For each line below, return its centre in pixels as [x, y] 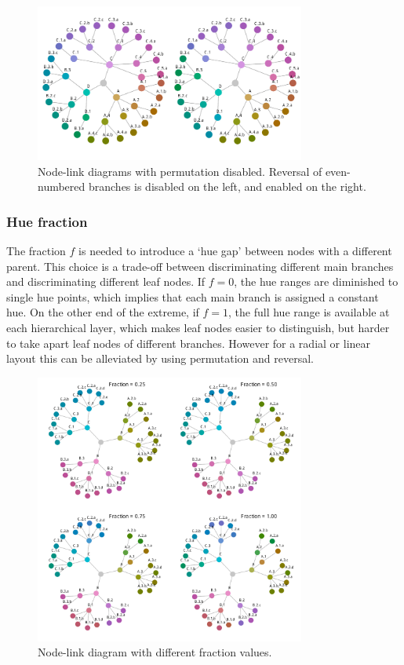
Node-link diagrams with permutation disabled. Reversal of [180, 171]
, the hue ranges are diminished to [316, 281]
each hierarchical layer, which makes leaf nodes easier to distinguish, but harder [198, 327]
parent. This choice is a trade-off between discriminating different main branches [200, 266]
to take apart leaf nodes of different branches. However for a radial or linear [189, 343]
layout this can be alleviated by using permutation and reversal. [160, 358]
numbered [62, 186]
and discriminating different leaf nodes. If [106, 281]
